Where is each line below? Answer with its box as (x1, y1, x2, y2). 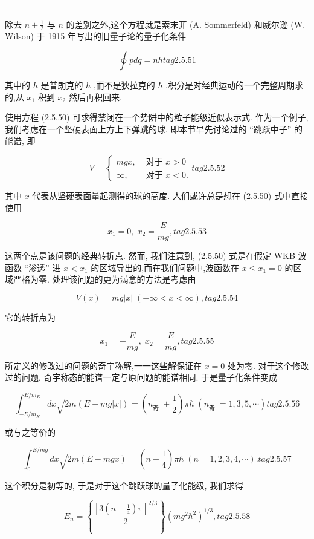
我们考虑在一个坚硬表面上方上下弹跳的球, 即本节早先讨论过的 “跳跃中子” (5, 122, 292, 135)
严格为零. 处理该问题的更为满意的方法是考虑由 (13, 273, 196, 286)
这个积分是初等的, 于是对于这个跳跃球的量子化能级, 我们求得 (5, 479, 244, 492)
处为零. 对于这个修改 (227, 359, 309, 371)
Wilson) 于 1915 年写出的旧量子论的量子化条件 (5, 30, 186, 42)
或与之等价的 (5, 426, 56, 439)
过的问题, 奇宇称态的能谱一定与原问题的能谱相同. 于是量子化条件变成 (5, 371, 278, 384)
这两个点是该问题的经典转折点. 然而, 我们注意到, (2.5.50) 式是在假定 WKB (5, 249, 295, 262)
